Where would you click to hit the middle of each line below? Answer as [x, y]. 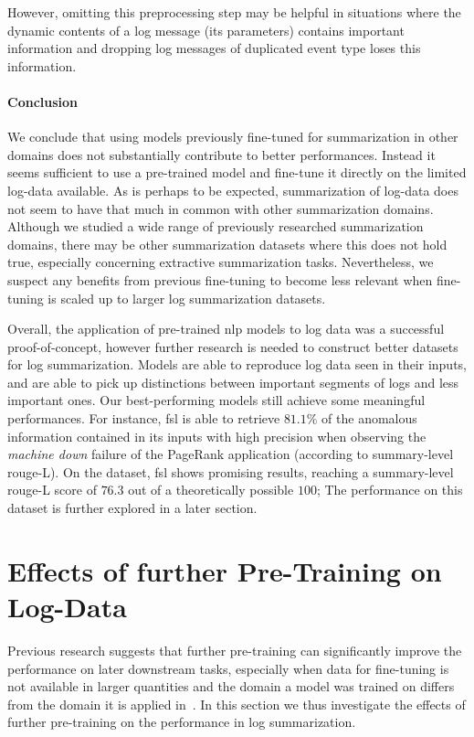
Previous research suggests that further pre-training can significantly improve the [235, 650]
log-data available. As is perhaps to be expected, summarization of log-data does [233, 190]
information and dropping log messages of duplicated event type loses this [214, 48]
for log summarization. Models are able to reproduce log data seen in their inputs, [237, 364]
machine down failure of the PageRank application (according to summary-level [231, 454]
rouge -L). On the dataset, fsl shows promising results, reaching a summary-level [231, 471]
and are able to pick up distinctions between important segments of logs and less [233, 382]
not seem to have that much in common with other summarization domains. [221, 208]
